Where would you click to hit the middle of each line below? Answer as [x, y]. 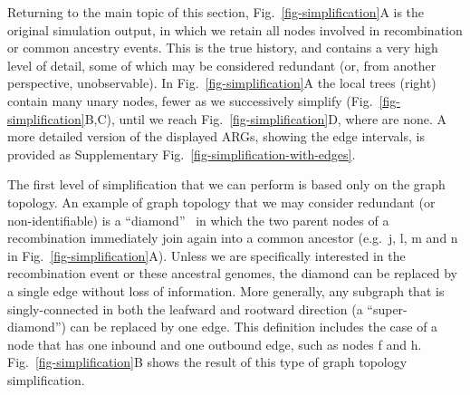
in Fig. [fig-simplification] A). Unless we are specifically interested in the [206, 255]
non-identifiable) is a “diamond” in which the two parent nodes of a [198, 220]
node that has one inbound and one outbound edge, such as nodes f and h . [215, 344]
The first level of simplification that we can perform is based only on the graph [226, 184]
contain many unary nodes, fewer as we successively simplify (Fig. [190, 100]
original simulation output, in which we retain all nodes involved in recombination [235, 29]
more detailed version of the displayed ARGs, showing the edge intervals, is [216, 136]
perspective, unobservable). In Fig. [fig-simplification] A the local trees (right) [222, 83]
